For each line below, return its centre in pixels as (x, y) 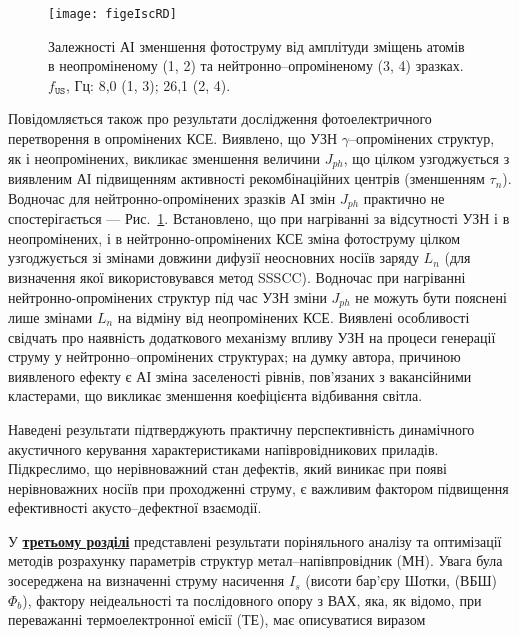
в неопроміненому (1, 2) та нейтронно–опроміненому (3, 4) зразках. (256, 65)
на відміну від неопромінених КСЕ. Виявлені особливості (293, 316)
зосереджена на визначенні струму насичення (146, 580)
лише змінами (50, 316)
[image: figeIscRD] (112, 14)
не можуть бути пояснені (431, 296)
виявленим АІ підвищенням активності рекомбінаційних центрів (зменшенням (246, 178)
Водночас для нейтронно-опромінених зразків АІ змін (172, 197)
